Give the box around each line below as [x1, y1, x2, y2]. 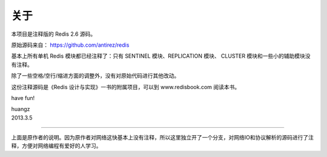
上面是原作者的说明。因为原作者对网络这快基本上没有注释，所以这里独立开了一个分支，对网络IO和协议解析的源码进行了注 [11, 134, 314, 141]
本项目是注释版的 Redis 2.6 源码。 [11, 30, 96, 38]
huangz [11, 105, 30, 113]
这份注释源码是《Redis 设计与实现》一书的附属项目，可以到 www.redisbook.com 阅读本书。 [11, 83, 240, 90]
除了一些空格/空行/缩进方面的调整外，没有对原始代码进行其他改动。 [11, 72, 180, 79]
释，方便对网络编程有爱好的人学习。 [11, 142, 102, 150]
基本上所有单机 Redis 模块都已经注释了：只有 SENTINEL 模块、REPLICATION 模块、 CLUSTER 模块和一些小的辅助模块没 [11, 52, 311, 60]
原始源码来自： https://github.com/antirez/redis [11, 41, 130, 48]
